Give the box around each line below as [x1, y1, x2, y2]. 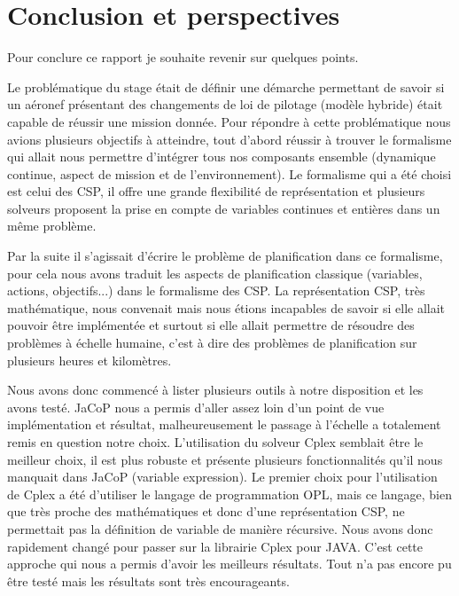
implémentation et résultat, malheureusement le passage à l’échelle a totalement [7, 415, 441, 434]
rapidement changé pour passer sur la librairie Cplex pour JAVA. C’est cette [7, 537, 423, 555]
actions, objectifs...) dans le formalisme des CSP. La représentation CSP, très [7, 281, 425, 300]
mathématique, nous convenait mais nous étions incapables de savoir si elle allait [7, 298, 446, 317]
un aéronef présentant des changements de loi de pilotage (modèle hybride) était [7, 95, 443, 114]
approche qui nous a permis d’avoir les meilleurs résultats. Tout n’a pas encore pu [7, 554, 452, 573]
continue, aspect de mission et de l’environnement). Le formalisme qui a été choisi [7, 164, 452, 183]
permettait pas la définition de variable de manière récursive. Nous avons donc [7, 519, 433, 537]
